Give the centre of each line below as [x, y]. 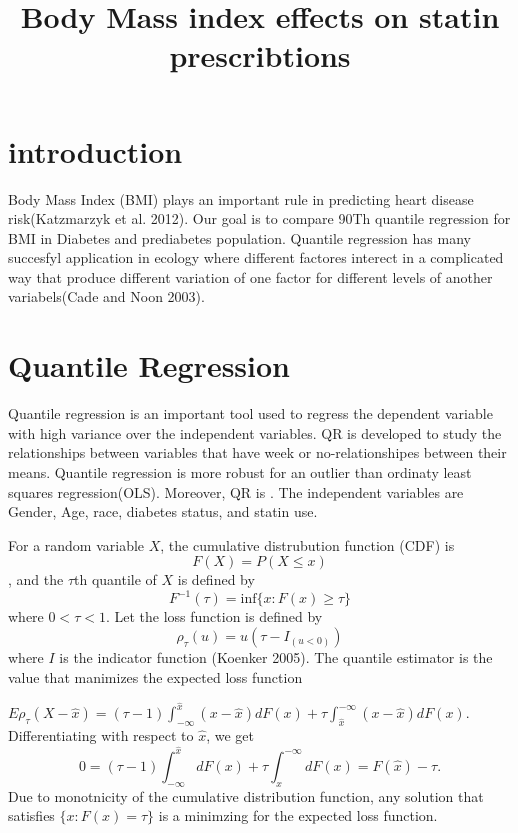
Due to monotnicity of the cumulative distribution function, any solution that [246, 795]
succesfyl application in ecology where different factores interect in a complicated [256, 257]
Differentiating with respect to [101, 735]
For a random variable [76, 544]
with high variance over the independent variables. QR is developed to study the [255, 432]
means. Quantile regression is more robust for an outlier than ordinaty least [240, 471]
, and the [36, 579]
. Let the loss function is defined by [214, 616]
